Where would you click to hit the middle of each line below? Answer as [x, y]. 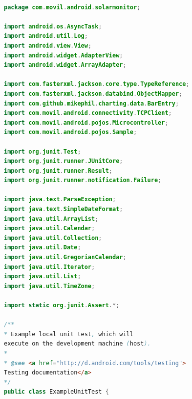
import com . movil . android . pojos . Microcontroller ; [86, 122]
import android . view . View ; [48, 45]
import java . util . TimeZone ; [50, 286]
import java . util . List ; [43, 277]
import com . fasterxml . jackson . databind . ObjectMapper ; [93, 93]
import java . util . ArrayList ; [51, 219]
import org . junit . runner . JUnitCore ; [64, 161]
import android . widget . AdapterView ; [64, 55]
